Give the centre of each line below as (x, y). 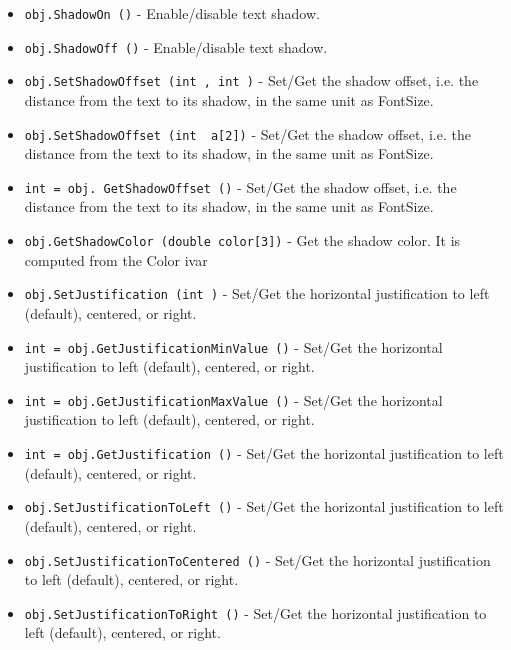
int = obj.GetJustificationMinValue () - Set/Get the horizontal (233, 346)
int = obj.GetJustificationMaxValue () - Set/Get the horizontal (233, 399)
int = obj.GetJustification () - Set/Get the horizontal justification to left (264, 453)
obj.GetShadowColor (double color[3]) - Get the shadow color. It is (242, 240)
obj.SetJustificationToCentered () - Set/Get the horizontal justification (257, 559)
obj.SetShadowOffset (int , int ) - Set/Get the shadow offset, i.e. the (251, 80)
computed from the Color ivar (116, 259)
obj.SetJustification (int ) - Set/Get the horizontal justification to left (257, 293)
